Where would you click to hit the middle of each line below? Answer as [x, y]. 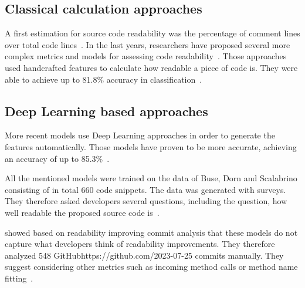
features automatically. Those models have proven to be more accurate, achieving [151, 146]
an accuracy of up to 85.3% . [57, 158]
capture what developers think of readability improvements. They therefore [140, 244]
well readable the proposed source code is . [82, 212]
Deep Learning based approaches [106, 111]
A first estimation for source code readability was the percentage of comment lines [152, 33]
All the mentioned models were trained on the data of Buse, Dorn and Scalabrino [151, 178]
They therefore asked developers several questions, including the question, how [146, 201]
